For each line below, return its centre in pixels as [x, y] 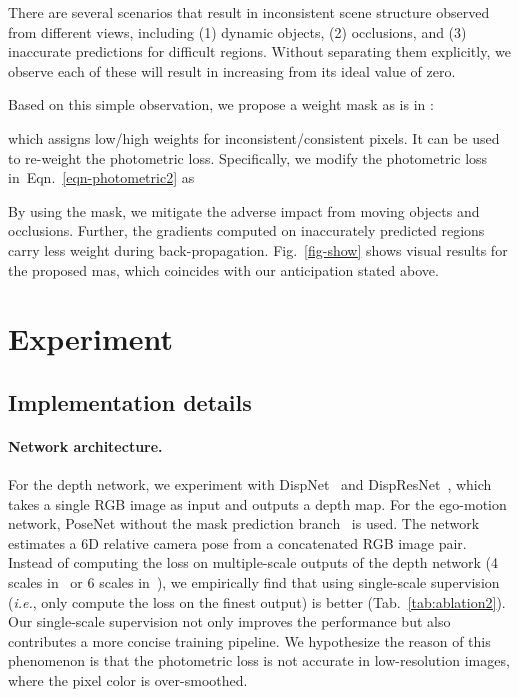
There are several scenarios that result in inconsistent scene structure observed [249, 12]
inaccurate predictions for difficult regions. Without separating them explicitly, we [259, 51]
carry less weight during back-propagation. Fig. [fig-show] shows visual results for [258, 249]
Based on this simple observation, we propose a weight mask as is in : [221, 104]
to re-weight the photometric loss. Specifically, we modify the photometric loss [248, 157]
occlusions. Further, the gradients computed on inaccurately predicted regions [246, 230]
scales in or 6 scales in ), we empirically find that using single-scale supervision [254, 582]
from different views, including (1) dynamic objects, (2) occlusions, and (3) [237, 31]
